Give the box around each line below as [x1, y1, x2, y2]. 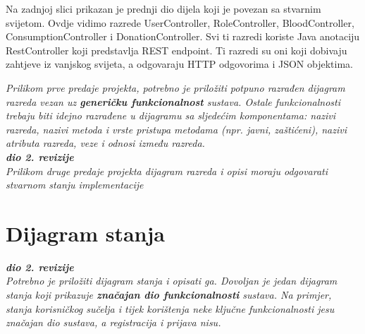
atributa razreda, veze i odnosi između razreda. [6, 136, 205, 150]
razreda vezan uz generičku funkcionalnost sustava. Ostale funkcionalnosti [6, 94, 341, 109]
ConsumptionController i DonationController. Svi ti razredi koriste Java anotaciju [6, 29, 360, 44]
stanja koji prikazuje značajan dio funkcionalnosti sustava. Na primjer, [6, 287, 332, 302]
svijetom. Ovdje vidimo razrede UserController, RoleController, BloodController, [6, 15, 354, 30]
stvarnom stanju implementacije [6, 177, 144, 192]
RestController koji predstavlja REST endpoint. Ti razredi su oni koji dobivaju [6, 42, 347, 57]
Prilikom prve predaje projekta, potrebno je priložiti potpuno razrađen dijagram [6, 80, 345, 95]
